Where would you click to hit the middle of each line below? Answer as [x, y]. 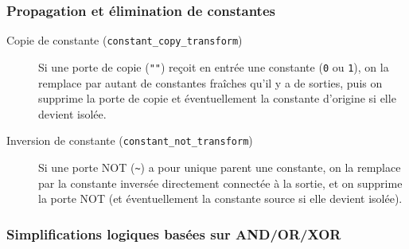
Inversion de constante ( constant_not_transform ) [130, 140]
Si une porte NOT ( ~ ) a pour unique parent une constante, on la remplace [220, 167]
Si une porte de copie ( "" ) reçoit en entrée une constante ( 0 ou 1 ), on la [214, 66]
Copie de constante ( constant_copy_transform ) [125, 40]
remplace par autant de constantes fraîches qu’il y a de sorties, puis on [210, 82]
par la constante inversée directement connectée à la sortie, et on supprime [220, 183]
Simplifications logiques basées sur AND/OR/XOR [174, 233]
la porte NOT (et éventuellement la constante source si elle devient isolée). [220, 198]
